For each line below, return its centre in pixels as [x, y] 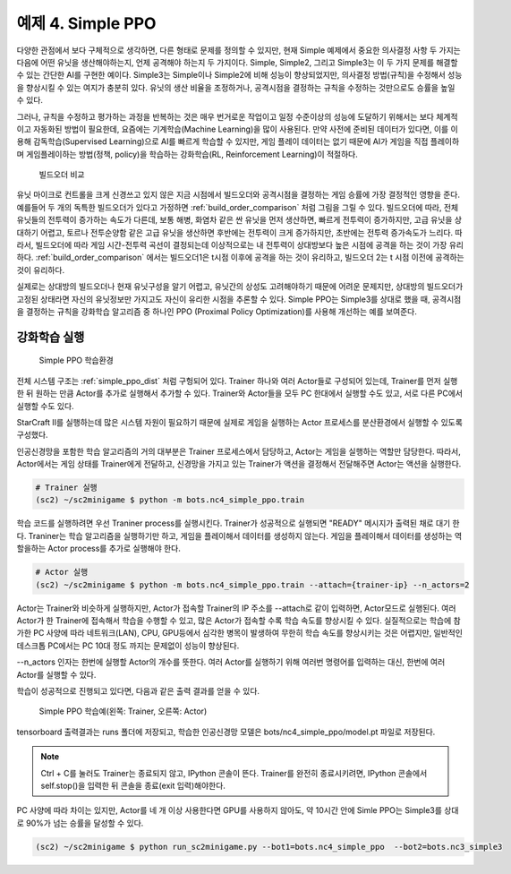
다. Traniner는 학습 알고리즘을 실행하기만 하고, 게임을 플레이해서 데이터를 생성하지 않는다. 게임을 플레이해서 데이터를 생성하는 [234, 536]
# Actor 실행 [62, 572]
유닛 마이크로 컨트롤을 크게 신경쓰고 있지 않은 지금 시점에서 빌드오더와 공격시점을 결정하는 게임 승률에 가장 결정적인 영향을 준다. [238, 195]
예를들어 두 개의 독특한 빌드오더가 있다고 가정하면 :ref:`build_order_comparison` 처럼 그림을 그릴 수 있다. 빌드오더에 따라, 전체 [238, 207]
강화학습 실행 [51, 337]
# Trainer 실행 [66, 488]
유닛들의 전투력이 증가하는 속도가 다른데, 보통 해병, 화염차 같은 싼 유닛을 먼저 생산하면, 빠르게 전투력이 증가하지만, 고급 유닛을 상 [239, 220]
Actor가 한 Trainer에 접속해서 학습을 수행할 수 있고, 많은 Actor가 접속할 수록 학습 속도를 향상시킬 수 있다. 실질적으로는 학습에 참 [238, 621]
